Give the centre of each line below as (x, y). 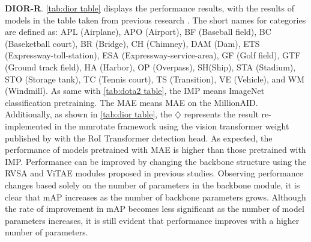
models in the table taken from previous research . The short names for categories (155, 20)
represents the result (221, 114)
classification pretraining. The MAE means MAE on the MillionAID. (131, 102)
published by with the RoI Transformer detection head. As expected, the (139, 138)
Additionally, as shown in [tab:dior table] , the (89, 114)
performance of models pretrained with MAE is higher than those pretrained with (155, 150)
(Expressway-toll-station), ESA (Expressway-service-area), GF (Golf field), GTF (153, 55)
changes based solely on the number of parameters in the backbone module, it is (152, 185)
